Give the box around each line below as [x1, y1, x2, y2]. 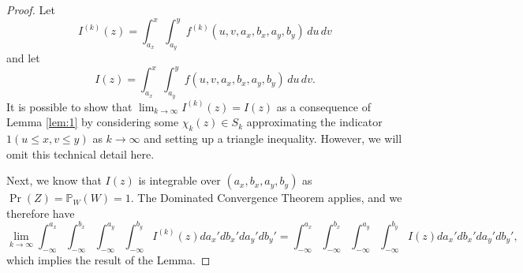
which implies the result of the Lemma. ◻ [6, 251, 211, 267]
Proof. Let [6, 2, 55, 17]
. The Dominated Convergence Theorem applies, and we [130, 189, 402, 206]
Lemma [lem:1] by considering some [6, 114, 179, 130]
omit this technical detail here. [6, 145, 155, 162]
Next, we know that [6, 172, 102, 189]
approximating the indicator [246, 114, 383, 130]
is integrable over [138, 172, 221, 189]
